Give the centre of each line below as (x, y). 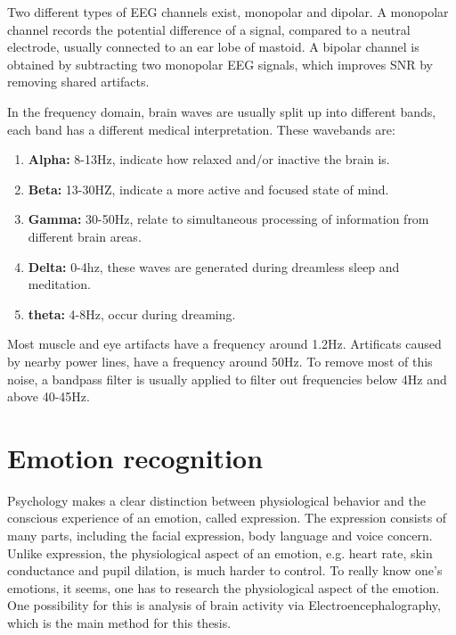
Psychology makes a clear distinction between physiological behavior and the (216, 500)
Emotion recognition (135, 457)
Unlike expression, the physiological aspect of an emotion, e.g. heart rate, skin (220, 553)
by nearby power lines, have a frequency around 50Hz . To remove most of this (220, 361)
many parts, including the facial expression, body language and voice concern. (220, 535)
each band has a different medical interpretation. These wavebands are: (201, 129)
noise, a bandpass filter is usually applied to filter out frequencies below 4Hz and (227, 379)
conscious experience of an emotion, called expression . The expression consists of (227, 518)
